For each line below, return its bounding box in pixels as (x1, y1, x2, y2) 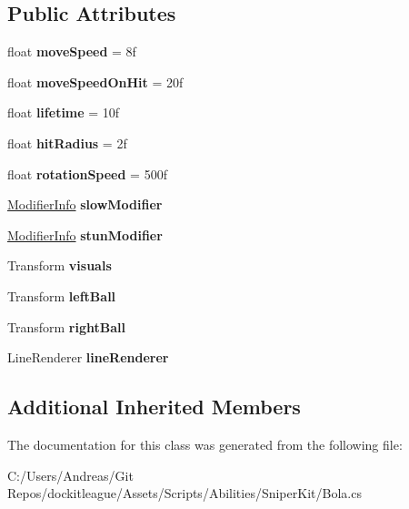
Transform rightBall (7, 317, 125, 336)
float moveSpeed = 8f (7, 42, 136, 61)
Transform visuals (7, 256, 112, 275)
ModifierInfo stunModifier (7, 225, 163, 244)
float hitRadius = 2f (7, 133, 127, 152)
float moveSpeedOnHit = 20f (7, 72, 184, 91)
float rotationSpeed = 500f (7, 164, 167, 183)
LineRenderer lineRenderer (7, 348, 169, 367)
